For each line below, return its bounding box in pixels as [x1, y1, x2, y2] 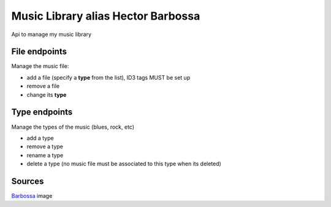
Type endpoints [11, 107, 73, 118]
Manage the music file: [11, 62, 69, 70]
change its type [26, 91, 67, 98]
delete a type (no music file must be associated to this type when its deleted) [26, 160, 222, 168]
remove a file [26, 83, 60, 90]
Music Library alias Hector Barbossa [11, 9, 200, 23]
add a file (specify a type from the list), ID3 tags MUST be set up [26, 73, 191, 81]
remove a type [26, 143, 64, 150]
